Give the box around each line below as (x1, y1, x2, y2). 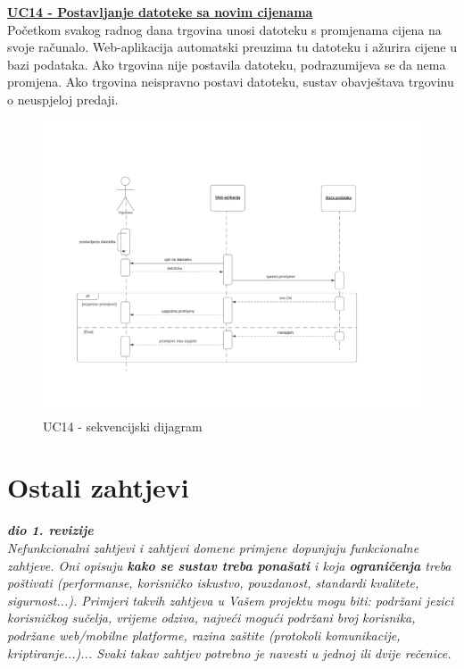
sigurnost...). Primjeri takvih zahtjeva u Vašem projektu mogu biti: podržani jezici (7, 590, 454, 609)
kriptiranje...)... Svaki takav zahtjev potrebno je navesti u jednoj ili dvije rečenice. (7, 643, 452, 662)
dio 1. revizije (7, 521, 94, 539)
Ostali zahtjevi (7, 469, 189, 506)
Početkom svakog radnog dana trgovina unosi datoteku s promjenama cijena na (7, 20, 442, 38)
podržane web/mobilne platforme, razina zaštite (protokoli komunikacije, (7, 625, 401, 644)
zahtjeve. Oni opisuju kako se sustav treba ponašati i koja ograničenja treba (7, 556, 452, 574)
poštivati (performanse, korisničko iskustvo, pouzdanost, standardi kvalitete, (7, 573, 419, 592)
